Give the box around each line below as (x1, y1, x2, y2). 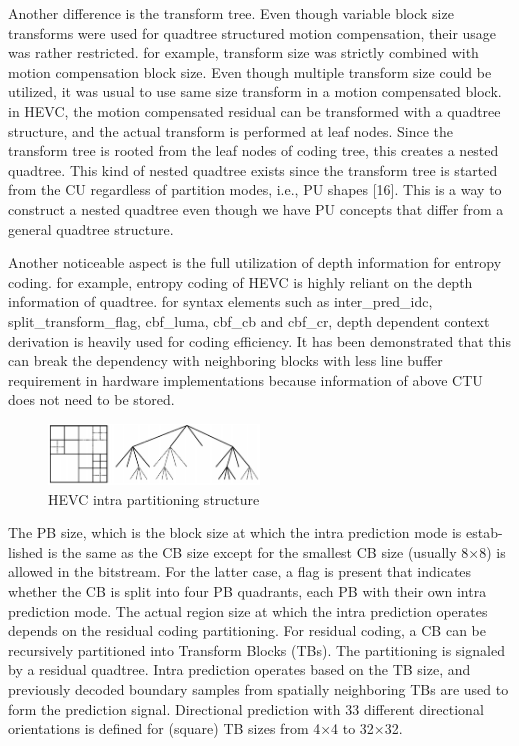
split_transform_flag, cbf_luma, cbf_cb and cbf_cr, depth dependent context (8, 310, 490, 331)
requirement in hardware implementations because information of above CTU (8, 369, 483, 390)
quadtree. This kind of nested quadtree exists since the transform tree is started (8, 159, 498, 180)
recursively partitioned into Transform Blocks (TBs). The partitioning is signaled (8, 639, 505, 660)
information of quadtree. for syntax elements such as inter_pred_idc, (8, 291, 433, 312)
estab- (466, 522, 503, 543)
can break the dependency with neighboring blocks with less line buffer (8, 350, 443, 371)
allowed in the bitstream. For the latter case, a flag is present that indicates (8, 561, 472, 582)
